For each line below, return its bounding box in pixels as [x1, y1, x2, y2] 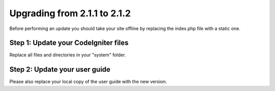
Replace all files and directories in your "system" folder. [9, 52, 126, 58]
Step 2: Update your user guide [9, 65, 111, 74]
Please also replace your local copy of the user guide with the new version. [9, 79, 168, 85]
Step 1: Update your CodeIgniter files [9, 39, 129, 47]
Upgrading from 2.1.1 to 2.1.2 [9, 8, 131, 19]
